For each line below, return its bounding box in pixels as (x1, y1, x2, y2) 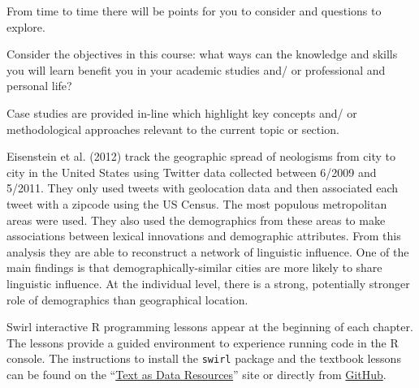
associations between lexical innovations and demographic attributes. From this (6, 227, 401, 244)
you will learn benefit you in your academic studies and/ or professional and (6, 61, 386, 78)
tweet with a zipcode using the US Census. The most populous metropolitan (6, 195, 387, 212)
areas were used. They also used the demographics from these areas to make (6, 211, 386, 228)
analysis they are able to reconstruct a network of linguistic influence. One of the (6, 243, 409, 260)
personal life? (6, 77, 72, 94)
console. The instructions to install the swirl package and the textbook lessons (6, 350, 401, 367)
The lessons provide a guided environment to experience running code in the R (6, 334, 399, 351)
